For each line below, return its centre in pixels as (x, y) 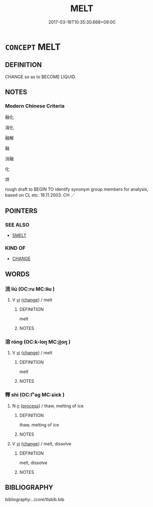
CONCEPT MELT (33, 47)
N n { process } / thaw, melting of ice (48, 406)
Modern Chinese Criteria (35, 106)
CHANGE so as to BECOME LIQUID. (41, 77)
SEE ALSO (17, 224)
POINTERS (21, 211)
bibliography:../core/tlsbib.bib (35, 499)
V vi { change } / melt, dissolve (42, 443)
